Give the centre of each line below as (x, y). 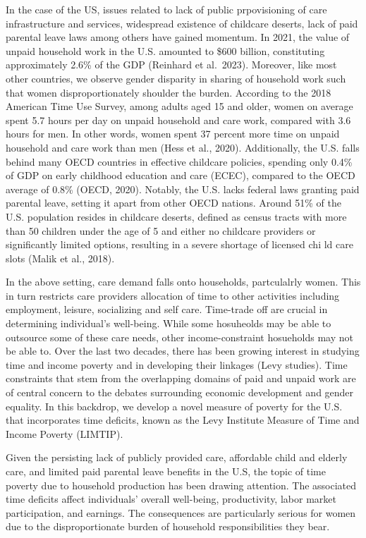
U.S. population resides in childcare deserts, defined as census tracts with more (176, 216)
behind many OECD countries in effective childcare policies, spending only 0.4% (179, 161)
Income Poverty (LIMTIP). (65, 433)
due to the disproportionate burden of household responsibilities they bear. (168, 526)
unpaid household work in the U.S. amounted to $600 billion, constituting (165, 50)
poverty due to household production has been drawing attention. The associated (181, 485)
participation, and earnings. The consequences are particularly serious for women (181, 512)
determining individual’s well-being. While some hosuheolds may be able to (169, 323)
